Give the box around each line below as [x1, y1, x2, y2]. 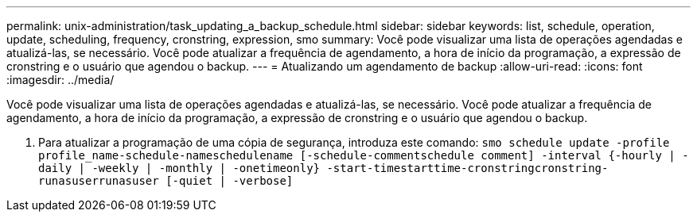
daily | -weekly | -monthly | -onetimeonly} [38, 162, 321, 174]
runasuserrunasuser [38, 174, 159, 187]
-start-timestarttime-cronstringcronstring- [326, 162, 609, 174]
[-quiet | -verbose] [165, 174, 294, 187]
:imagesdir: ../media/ [6, 73, 115, 86]
